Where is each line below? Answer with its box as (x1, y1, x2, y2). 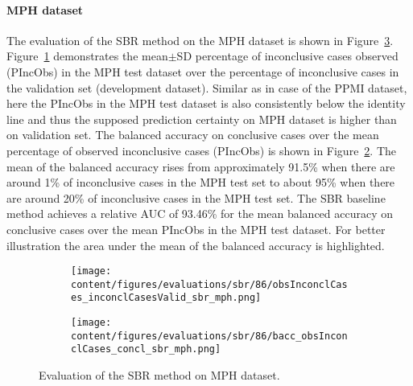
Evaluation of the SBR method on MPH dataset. (39, 367, 280, 384)
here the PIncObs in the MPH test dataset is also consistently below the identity (6, 95, 406, 112)
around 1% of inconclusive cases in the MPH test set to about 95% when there (6, 174, 395, 191)
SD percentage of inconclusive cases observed (176, 47, 399, 64)
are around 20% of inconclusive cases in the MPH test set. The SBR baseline (6, 189, 386, 206)
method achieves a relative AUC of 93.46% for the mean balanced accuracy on (6, 205, 394, 222)
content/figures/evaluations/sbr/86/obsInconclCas (71, 278, 348, 290)
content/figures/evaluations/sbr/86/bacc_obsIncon (71, 330, 348, 342)
